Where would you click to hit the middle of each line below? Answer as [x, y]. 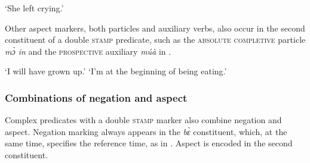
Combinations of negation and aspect [96, 97]
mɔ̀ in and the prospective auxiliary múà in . [88, 51]
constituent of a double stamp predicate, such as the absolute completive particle [155, 40]
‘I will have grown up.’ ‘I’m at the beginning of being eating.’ [116, 71]
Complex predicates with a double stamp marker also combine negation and [143, 120]
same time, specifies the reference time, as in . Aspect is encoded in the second [149, 143]
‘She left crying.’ [34, 8]
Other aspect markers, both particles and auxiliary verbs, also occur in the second [155, 28]
